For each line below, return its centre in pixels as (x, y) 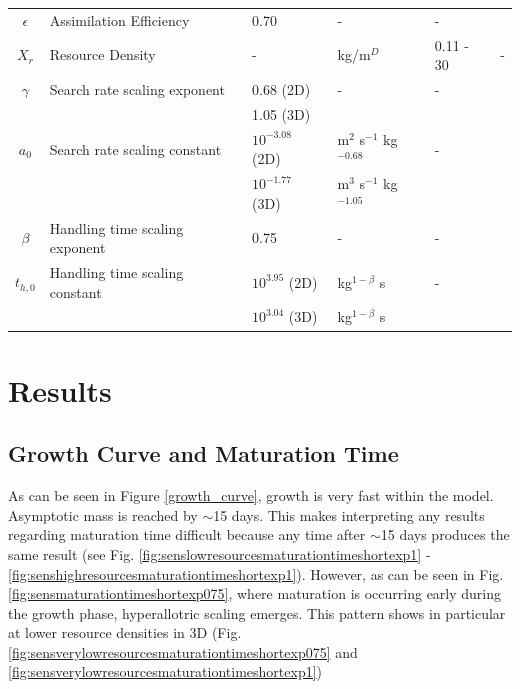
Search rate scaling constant (135, 148)
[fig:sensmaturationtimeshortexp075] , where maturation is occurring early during (255, 593)
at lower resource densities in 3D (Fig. (125, 632)
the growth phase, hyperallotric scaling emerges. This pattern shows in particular (257, 612)
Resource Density (102, 54)
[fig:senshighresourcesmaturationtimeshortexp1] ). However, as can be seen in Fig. (256, 573)
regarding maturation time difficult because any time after (187, 534)
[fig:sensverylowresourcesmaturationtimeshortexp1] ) (165, 671)
